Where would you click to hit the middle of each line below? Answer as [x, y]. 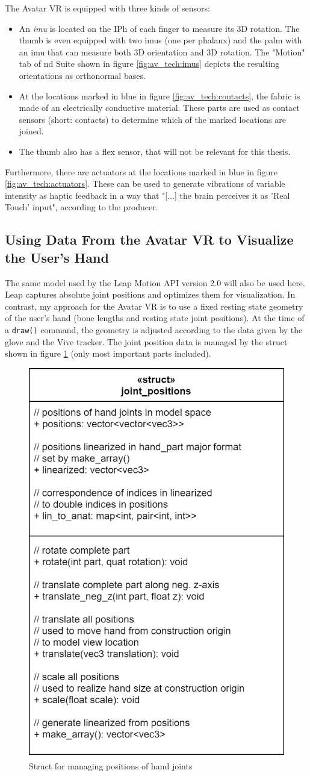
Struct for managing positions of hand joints [111, 765]
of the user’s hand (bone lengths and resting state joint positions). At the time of [155, 318]
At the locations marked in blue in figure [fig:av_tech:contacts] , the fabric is [160, 95]
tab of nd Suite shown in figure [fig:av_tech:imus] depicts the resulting [149, 64]
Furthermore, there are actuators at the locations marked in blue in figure [141, 171]
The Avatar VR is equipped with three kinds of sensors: [107, 8]
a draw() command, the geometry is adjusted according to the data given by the [154, 329]
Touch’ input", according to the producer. [82, 207]
